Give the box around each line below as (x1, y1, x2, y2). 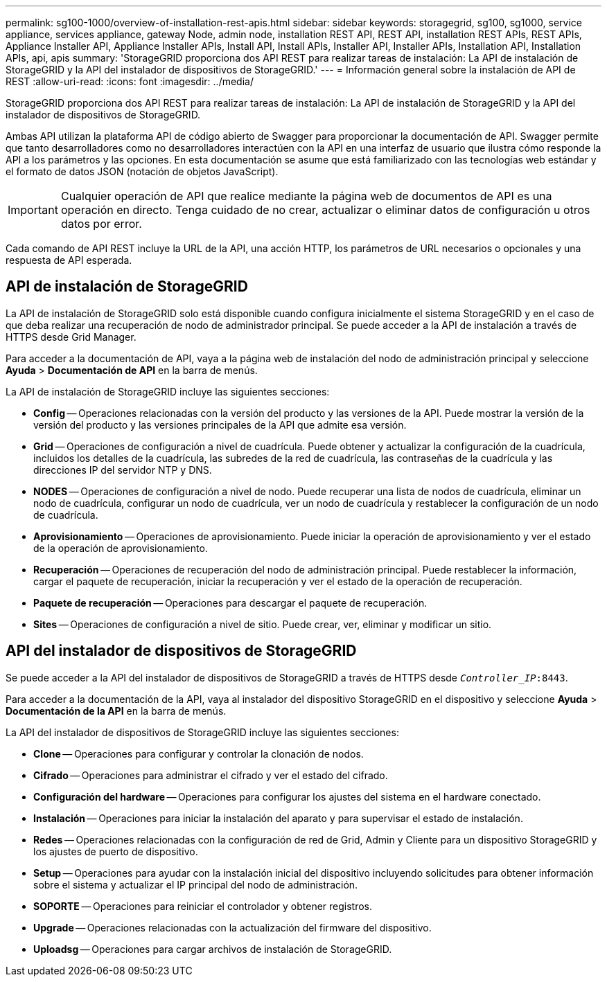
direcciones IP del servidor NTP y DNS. (33, 463, 212, 476)
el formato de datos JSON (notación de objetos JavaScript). (6, 166, 279, 177)
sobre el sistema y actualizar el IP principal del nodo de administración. (33, 878, 358, 891)
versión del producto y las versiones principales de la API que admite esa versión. (33, 418, 407, 431)
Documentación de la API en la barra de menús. (6, 704, 227, 717)
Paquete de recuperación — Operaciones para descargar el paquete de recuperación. (33, 596, 428, 609)
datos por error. (60, 217, 142, 231)
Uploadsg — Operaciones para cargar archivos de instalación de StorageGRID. (33, 943, 392, 955)
